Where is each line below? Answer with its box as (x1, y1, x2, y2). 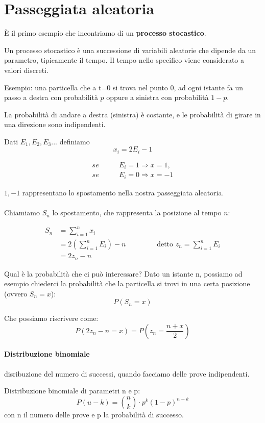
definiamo (59, 136, 90, 146)
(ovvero (4, 288, 28, 298)
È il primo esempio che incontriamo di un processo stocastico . (4, 28, 206, 38)
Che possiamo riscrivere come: (4, 313, 99, 324)
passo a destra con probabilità (4, 92, 98, 103)
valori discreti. (4, 64, 49, 75)
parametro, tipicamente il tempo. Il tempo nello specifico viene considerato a (4, 55, 245, 65)
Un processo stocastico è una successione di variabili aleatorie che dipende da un (4, 44, 256, 55)
